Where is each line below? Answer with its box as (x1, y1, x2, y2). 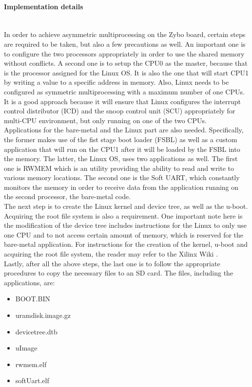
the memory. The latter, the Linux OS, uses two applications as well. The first (4, 153, 238, 164)
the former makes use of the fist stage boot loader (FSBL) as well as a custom (4, 134, 237, 144)
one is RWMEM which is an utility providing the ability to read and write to (4, 163, 234, 173)
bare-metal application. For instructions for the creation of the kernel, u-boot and (4, 239, 248, 249)
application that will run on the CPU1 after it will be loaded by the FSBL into (4, 144, 240, 154)
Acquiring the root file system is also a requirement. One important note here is (4, 210, 243, 221)
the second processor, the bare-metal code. (4, 191, 131, 202)
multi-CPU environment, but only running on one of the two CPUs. (4, 115, 207, 125)
